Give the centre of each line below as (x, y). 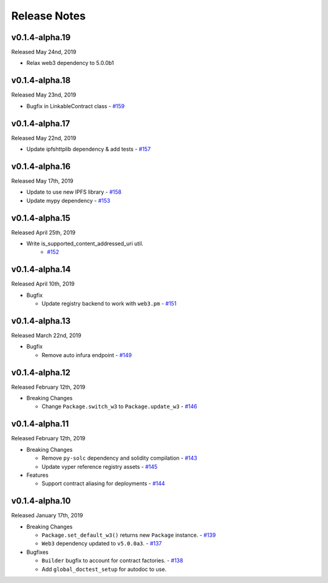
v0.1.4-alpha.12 (41, 373)
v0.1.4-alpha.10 (41, 501)
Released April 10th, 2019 (43, 284)
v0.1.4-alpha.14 (41, 269)
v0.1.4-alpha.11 (40, 424)
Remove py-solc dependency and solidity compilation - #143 (119, 458)
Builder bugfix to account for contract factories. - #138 (112, 561)
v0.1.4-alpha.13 (41, 321)
